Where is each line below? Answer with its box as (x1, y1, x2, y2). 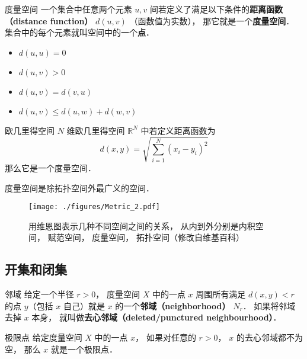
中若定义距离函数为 (140, 124, 216, 136)
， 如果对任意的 (135, 331, 196, 343)
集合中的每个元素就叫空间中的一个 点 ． (5, 26, 154, 39)
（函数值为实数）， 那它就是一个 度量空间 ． (129, 14, 295, 27)
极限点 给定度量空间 (5, 331, 82, 343)
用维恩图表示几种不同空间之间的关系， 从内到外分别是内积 (28, 219, 255, 232)
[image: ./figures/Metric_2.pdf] (28, 203, 160, 211)
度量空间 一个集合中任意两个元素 (5, 3, 132, 15)
